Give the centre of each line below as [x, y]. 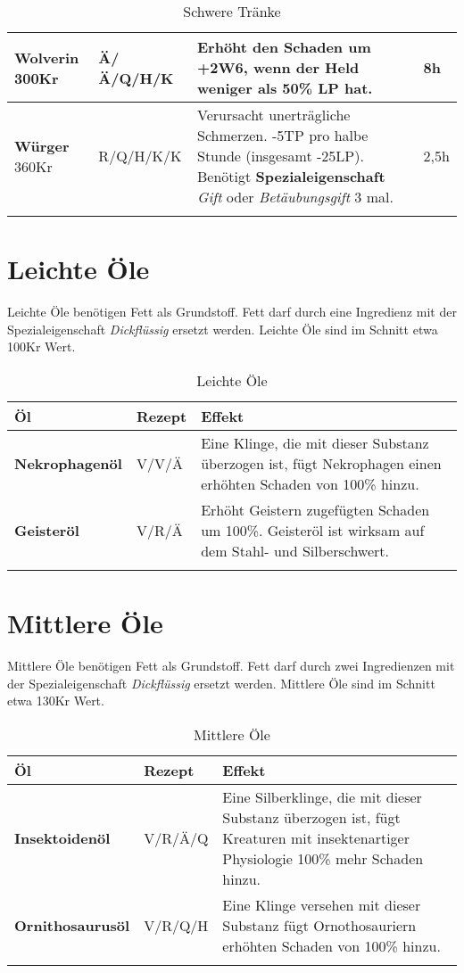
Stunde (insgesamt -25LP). [281, 156]
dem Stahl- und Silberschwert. [295, 550]
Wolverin [47, 57]
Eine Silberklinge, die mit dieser [322, 796]
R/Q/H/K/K [140, 156]
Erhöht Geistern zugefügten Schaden [315, 509]
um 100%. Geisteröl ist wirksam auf [313, 530]
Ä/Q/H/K [136, 78]
